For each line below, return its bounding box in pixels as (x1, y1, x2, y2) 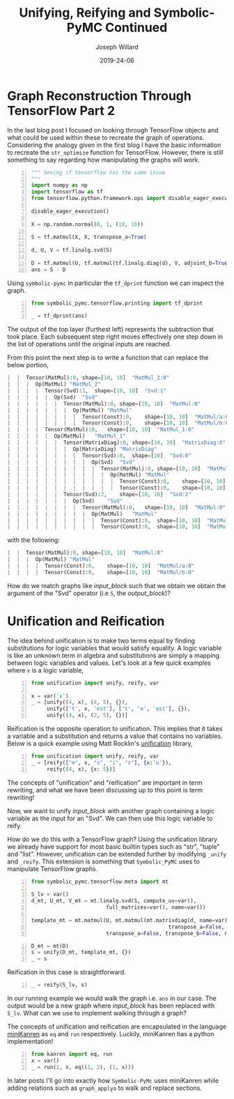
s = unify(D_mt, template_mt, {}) (31, 949, 132, 956)
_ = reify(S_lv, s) (31, 981, 88, 989)
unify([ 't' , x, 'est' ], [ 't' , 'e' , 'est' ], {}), (46, 705, 191, 712)
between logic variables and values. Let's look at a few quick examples (7, 659, 211, 667)
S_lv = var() (31, 891, 69, 898)
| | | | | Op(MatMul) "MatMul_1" (7, 433, 127, 440)
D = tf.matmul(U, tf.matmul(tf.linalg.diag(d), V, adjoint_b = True (31, 259, 228, 266)
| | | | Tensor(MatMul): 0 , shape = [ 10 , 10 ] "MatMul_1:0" (7, 426, 195, 433)
